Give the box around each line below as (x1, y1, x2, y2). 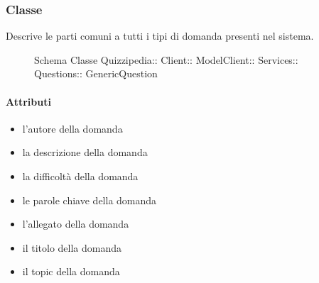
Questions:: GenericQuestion (34, 66, 158, 81)
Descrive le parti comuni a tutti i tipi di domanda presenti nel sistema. (6, 28, 314, 43)
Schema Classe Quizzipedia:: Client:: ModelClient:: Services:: (34, 52, 298, 67)
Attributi (6, 94, 51, 109)
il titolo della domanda (22, 240, 122, 255)
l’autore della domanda (22, 121, 123, 135)
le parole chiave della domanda (22, 192, 157, 207)
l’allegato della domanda (22, 216, 129, 231)
